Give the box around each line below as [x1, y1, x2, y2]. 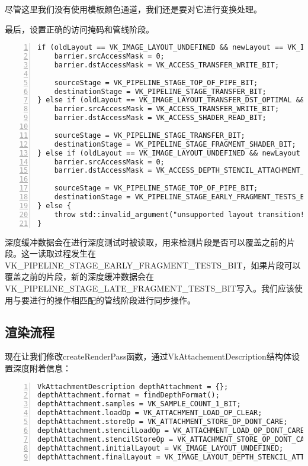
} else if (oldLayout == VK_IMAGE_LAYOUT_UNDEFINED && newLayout [37, 148, 300, 157]
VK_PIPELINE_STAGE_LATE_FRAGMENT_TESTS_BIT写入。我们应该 [5, 281, 294, 294]
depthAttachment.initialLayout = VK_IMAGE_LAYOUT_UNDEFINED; [37, 444, 284, 452]
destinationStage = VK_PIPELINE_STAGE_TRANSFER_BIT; [54, 87, 267, 96]
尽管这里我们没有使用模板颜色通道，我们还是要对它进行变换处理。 [5, 3, 262, 15]
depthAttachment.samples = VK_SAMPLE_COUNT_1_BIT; [37, 400, 241, 409]
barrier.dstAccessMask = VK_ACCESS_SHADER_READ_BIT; [54, 114, 267, 122]
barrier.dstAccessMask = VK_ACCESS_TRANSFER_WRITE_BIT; [54, 60, 280, 69]
